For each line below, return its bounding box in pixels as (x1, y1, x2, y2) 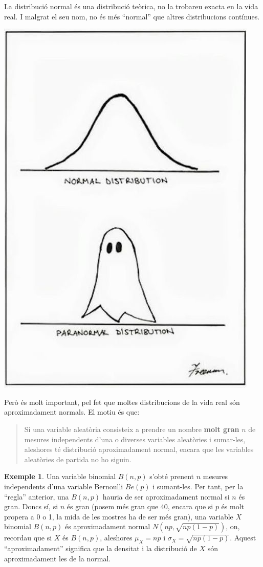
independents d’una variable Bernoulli (4, 481, 123, 491)
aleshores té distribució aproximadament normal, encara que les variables (24, 444, 254, 455)
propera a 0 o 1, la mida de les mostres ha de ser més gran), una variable (4, 511, 233, 521)
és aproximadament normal (65, 521, 150, 532)
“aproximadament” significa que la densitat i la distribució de (4, 543, 197, 554)
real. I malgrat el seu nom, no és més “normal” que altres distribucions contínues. (4, 11, 260, 21)
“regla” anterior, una (4, 491, 69, 502)
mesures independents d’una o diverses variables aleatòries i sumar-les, (24, 434, 246, 444)
